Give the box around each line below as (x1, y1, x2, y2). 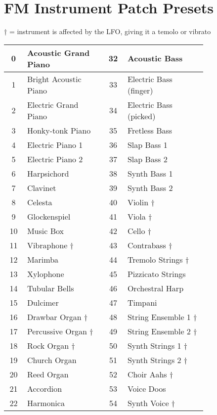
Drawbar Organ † (27, 311, 88, 323)
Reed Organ (27, 368, 69, 380)
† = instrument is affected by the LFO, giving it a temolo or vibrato (4, 26, 211, 37)
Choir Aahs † (127, 368, 174, 380)
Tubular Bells (27, 282, 74, 294)
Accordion (27, 382, 62, 394)
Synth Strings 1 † (127, 339, 187, 351)
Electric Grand (27, 98, 79, 110)
